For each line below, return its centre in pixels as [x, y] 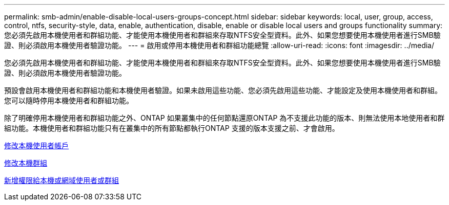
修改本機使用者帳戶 [36, 145]
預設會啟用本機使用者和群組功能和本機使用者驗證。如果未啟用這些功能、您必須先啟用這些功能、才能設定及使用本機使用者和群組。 [223, 90]
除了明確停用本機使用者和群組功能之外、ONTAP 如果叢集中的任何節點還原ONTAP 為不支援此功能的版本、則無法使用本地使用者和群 [224, 118]
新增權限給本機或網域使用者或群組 [62, 180]
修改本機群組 [26, 163]
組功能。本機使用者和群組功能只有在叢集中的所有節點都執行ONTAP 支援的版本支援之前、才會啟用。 [172, 128]
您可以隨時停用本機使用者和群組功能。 [69, 100]
